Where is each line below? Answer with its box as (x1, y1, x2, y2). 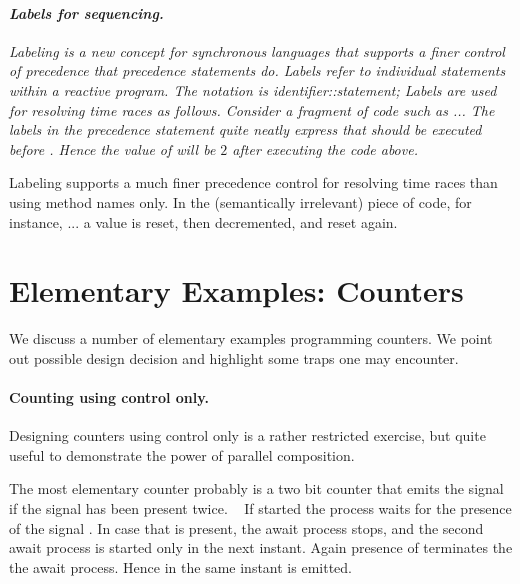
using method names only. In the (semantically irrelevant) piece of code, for (9, 191, 472, 212)
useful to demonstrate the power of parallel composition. (9, 444, 355, 465)
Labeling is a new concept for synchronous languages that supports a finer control (9, 40, 505, 61)
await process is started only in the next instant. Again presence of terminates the (9, 537, 513, 558)
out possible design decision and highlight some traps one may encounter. (9, 347, 459, 368)
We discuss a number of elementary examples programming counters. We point (9, 328, 493, 349)
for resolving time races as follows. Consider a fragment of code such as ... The (9, 99, 495, 120)
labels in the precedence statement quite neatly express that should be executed (9, 119, 482, 140)
